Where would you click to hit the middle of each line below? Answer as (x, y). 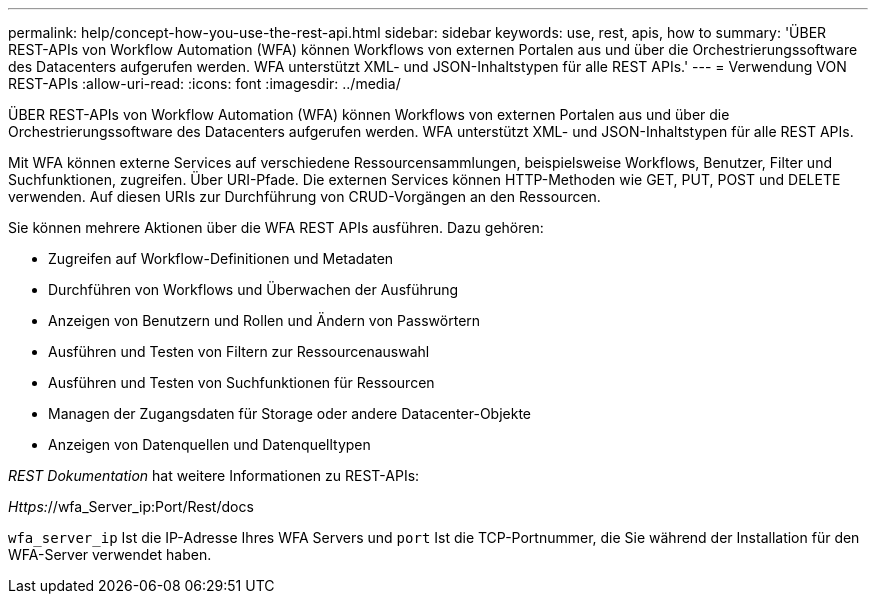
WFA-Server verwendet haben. (110, 554)
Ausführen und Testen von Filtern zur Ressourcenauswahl (239, 351)
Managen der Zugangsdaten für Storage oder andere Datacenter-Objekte (289, 413)
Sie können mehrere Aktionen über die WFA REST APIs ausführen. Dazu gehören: (276, 227)
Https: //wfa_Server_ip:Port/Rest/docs (131, 506)
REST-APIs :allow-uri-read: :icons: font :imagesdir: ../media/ (204, 83)
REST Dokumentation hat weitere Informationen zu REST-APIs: (214, 475)
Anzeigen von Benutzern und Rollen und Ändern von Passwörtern (264, 320)
